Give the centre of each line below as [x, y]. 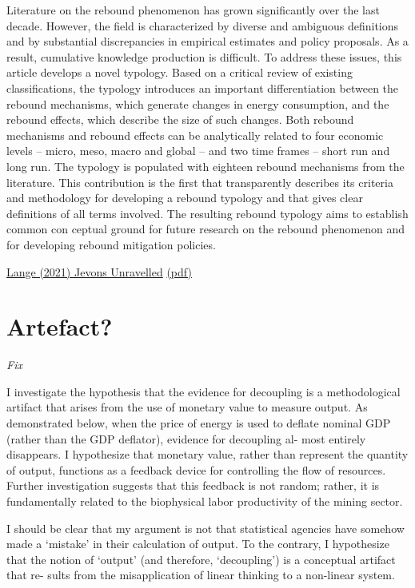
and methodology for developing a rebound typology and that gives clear [185, 198]
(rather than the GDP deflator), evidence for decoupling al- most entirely [186, 438]
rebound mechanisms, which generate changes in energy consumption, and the [198, 103]
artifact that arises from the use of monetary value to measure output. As [187, 407]
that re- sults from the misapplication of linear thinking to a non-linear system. [201, 575]
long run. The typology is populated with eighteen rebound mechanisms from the [206, 166]
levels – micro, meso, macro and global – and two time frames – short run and [198, 151]
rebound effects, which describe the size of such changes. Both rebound [180, 119]
